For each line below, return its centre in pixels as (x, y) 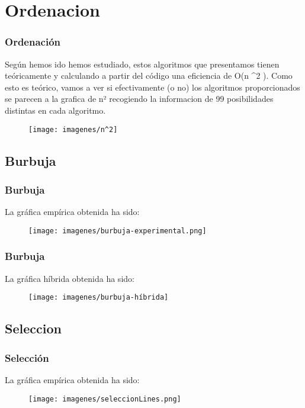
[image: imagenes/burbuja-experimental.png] (118, 231)
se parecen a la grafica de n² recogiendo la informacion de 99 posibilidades (139, 99)
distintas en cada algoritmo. (55, 110)
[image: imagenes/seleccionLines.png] (105, 399)
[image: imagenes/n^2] (73, 129)
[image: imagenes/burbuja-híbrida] (99, 298)
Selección (27, 357)
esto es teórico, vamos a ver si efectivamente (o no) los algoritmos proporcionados (152, 87)
